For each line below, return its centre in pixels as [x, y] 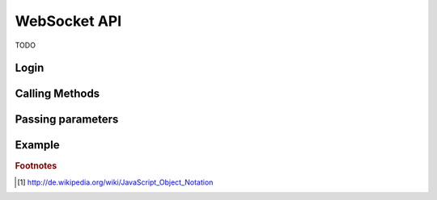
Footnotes [36, 165]
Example [37, 145]
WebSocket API [68, 21]
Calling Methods [57, 94]
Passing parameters [67, 120]
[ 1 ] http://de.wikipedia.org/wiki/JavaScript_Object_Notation [115, 182]
